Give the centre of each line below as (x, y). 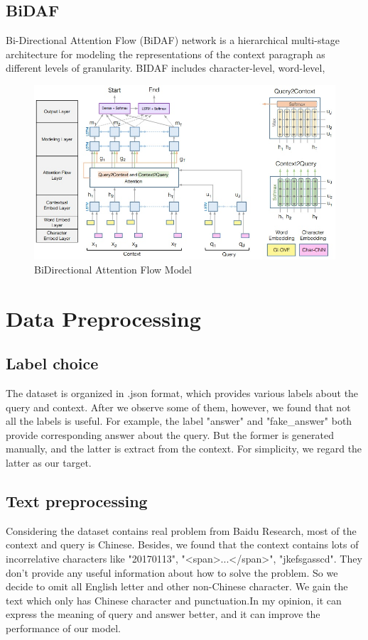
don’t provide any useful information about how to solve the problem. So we (172, 572)
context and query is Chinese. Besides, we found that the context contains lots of (182, 544)
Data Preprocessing (103, 318)
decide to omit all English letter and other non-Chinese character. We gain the (177, 586)
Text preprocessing (77, 500)
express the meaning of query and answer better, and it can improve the (163, 614)
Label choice (52, 363)
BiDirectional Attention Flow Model (113, 269)
